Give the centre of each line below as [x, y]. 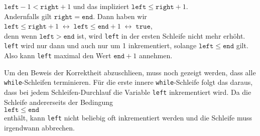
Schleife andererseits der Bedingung [59, 102]
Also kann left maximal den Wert [58, 55]
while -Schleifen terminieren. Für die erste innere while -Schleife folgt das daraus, [128, 82]
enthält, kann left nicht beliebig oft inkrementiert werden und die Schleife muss [128, 118]
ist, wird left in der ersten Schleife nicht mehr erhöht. [161, 35]
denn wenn [21, 35]
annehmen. [156, 55]
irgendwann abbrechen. [39, 127]
